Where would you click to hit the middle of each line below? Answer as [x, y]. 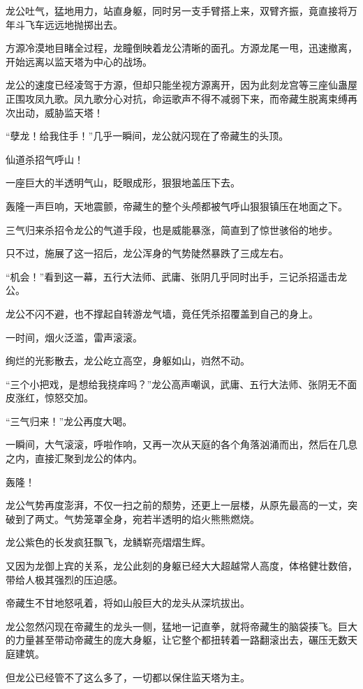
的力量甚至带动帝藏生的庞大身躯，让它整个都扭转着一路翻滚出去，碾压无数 [177, 640]
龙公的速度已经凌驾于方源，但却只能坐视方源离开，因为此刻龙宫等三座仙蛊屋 [181, 85]
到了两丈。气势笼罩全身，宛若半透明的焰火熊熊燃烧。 [137, 518]
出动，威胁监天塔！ [59, 112]
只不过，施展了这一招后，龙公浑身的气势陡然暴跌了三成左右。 [147, 253]
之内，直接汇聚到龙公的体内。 [74, 458]
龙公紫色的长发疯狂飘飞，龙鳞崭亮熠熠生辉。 [108, 542]
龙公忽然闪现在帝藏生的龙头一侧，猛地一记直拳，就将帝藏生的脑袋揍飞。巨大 [181, 626]
